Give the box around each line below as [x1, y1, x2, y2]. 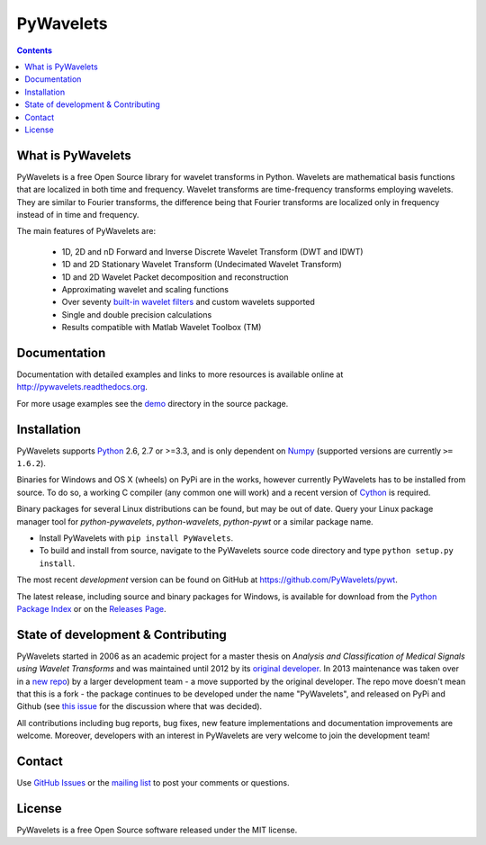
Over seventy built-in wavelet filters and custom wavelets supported [61, 297, 315, 308]
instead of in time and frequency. [16, 209, 139, 220]
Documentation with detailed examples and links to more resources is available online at [16, 369, 344, 380]
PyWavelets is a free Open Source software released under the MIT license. [16, 824, 298, 836]
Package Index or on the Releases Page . [16, 603, 166, 614]
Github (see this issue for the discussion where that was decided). [16, 701, 263, 712]
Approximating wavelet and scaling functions [61, 283, 229, 294]
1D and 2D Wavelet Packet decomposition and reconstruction [61, 271, 289, 283]
